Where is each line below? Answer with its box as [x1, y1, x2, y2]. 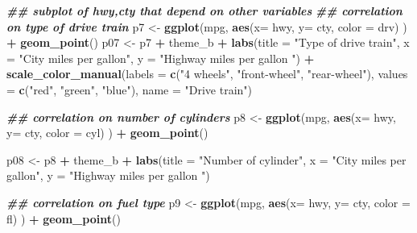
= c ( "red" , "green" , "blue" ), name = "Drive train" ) [6, 81, 253, 98]
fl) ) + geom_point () [6, 210, 121, 227]
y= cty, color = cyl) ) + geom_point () [6, 124, 208, 141]
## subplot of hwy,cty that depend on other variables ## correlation [6, 2, 403, 19]
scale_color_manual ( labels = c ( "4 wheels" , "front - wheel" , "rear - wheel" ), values [6, 65, 408, 82]
